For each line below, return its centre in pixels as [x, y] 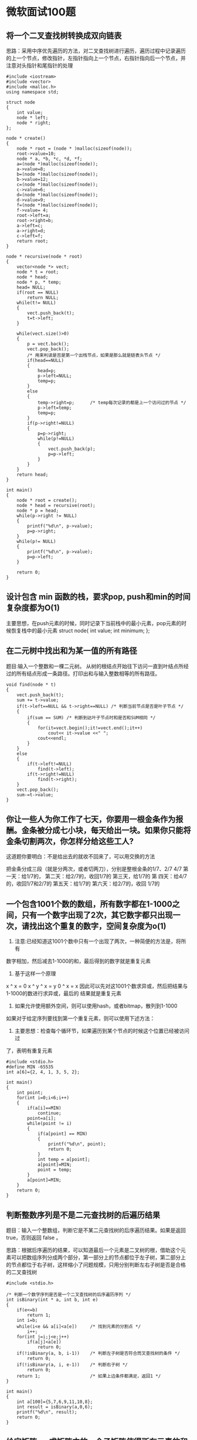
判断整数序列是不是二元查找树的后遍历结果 [83, 1215]
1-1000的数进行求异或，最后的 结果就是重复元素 [64, 993]
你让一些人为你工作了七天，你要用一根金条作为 [91, 819]
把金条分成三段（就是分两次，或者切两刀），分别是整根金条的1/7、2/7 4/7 [94, 869]
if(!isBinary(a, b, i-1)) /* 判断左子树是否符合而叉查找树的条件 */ [98, 1354]
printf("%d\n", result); [47, 1412]
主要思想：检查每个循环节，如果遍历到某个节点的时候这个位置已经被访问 [102, 1031]
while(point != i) [50, 1124]
